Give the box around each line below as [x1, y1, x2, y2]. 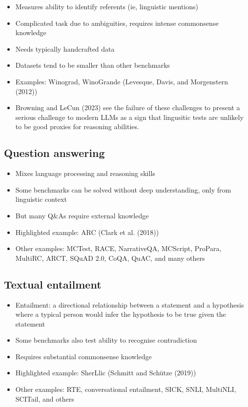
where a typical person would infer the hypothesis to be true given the [15, 309, 226, 319]
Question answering [4, 145, 105, 160]
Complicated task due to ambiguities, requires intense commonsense [15, 18, 219, 28]
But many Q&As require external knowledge [15, 210, 149, 220]
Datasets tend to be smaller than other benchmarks [15, 60, 170, 70]
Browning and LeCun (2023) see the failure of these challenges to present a [15, 102, 240, 113]
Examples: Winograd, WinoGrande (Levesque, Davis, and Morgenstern [15, 76, 228, 86]
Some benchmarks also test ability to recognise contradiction [15, 335, 197, 345]
